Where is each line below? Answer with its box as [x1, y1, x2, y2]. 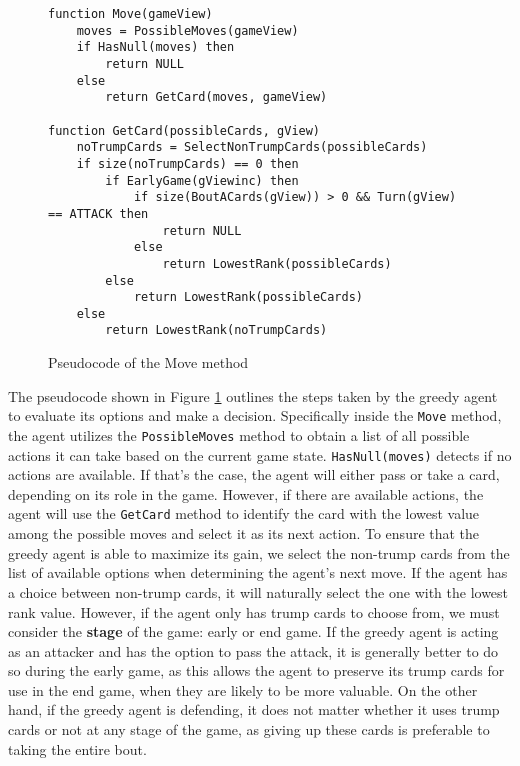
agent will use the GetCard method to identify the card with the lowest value [8, 503, 480, 524]
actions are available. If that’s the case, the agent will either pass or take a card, [8, 464, 500, 485]
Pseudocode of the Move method [48, 352, 249, 373]
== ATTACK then [48, 206, 149, 221]
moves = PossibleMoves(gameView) [76, 23, 299, 38]
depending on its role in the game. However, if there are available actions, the [8, 483, 484, 504]
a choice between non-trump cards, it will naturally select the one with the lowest [8, 581, 509, 602]
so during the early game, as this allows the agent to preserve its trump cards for [8, 660, 505, 681]
